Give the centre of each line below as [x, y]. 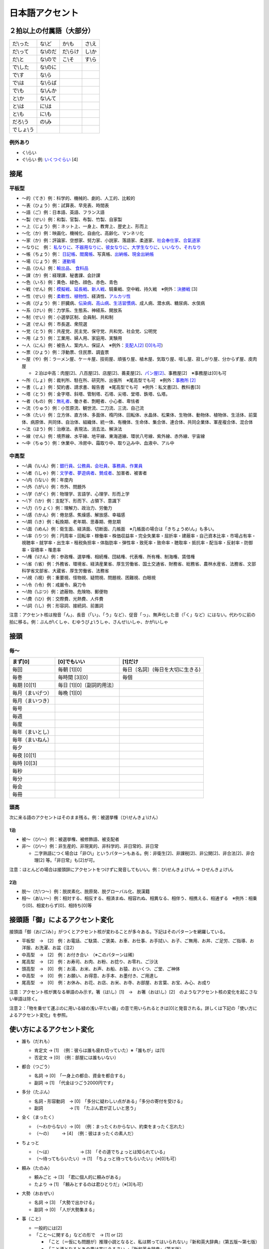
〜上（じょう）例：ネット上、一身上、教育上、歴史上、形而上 [85, 226]
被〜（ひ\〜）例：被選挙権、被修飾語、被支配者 [70, 839]
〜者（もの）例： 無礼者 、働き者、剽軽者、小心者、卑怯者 [80, 401]
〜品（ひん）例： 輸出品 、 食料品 [55, 268]
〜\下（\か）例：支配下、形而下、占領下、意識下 [71, 501]
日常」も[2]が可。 [79, 860]
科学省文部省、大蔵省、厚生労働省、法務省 [65, 571]
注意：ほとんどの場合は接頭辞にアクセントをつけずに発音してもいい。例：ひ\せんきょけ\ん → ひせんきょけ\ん [121, 869]
